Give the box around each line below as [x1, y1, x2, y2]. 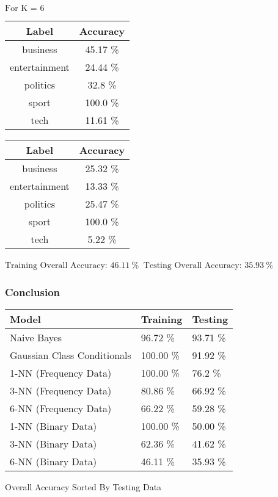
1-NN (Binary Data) [10, 418, 97, 433]
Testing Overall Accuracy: [143, 261, 242, 270]
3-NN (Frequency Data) [10, 383, 112, 397]
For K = [5, 4, 37, 13]
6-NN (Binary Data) [10, 454, 97, 468]
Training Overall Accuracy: [5, 261, 108, 270]
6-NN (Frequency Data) [10, 401, 112, 415]
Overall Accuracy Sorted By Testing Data [5, 480, 162, 493]
